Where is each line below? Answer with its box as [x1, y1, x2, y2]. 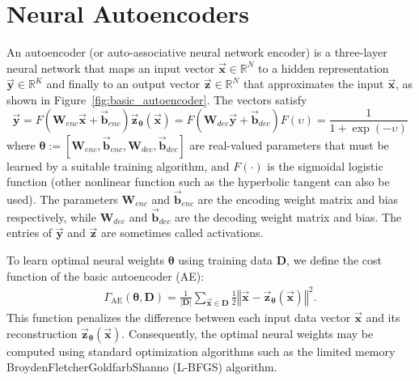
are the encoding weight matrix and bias [197, 190, 399, 207]
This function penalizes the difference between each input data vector [6, 309, 351, 325]
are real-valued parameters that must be [189, 136, 389, 153]
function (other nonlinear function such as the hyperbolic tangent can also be [6, 173, 390, 190]
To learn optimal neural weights [6, 251, 164, 268]
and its [366, 309, 400, 325]
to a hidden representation [258, 59, 389, 76]
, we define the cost [286, 251, 382, 268]
